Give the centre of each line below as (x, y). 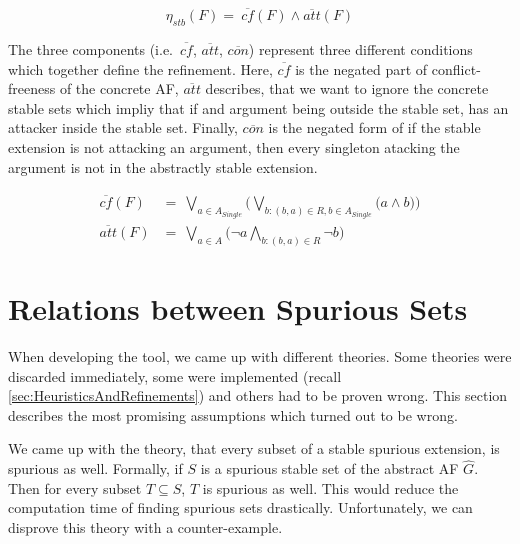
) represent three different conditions (360, 49)
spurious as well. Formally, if (95, 468)
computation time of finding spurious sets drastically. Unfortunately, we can (240, 507)
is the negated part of (361, 68)
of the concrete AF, (119, 88)
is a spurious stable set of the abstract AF (329, 468)
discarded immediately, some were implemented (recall (175, 375)
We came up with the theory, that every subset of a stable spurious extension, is (254, 448)
